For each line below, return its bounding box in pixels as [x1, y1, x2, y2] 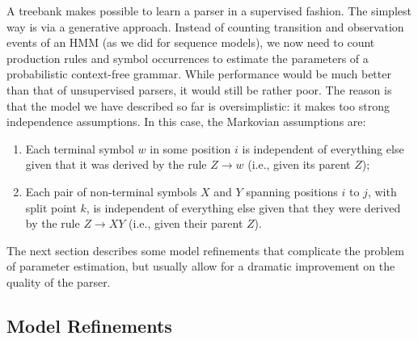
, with [367, 183, 397, 199]
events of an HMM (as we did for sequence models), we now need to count [6, 34, 375, 51]
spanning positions [246, 183, 338, 199]
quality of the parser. [6, 273, 111, 290]
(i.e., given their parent [129, 215, 243, 232]
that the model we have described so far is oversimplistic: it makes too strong [6, 97, 390, 114]
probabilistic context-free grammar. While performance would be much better [6, 65, 391, 82]
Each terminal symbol [25, 140, 134, 157]
